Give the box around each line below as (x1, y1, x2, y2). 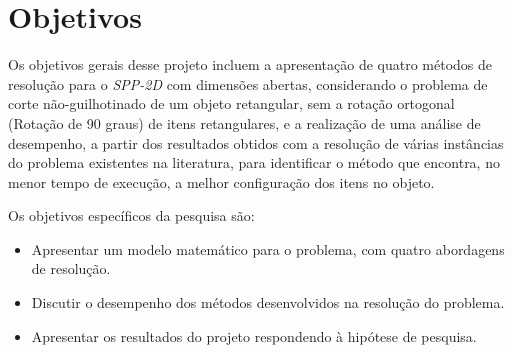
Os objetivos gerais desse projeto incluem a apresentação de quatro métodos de (8, 54, 493, 75)
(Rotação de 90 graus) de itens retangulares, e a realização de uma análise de (8, 112, 481, 133)
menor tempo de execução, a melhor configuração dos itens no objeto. (8, 171, 435, 192)
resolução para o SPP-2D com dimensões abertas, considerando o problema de (8, 73, 488, 94)
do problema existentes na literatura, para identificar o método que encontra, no (8, 152, 500, 173)
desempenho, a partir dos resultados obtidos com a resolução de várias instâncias (8, 132, 504, 153)
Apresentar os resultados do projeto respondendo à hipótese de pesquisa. (31, 325, 477, 346)
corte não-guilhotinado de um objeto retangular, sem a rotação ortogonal (8, 93, 455, 114)
